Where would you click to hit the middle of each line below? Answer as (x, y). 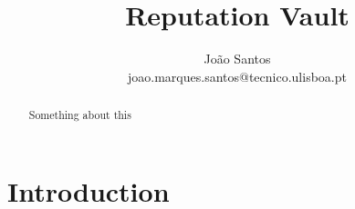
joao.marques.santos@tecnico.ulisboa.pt (237, 76)
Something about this (80, 115)
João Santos (237, 59)
